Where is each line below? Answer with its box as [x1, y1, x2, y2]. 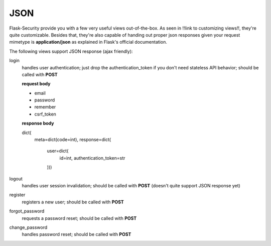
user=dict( [47, 148, 69, 154]
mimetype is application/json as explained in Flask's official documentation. [9, 39, 168, 45]
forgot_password [9, 208, 45, 214]
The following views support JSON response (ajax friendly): [9, 48, 133, 54]
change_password [9, 224, 48, 230]
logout [9, 176, 23, 182]
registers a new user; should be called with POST [22, 199, 124, 205]
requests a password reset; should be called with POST [22, 215, 137, 221]
